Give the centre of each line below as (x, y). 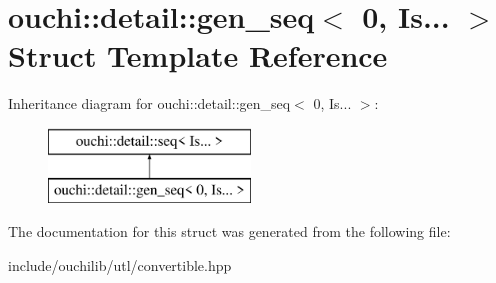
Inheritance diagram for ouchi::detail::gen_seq (149, 103)
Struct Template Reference (198, 55)
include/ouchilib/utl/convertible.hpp (120, 264)
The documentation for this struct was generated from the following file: (229, 231)
